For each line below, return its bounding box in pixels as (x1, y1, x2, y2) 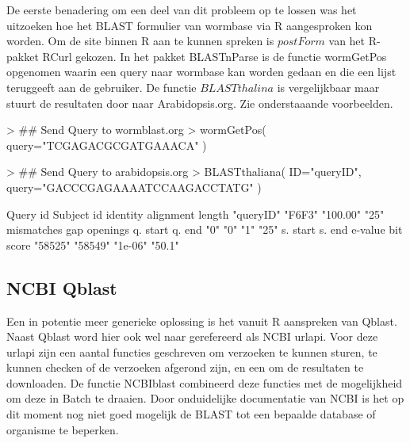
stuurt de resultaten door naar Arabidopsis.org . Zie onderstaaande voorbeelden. (6, 94, 393, 111)
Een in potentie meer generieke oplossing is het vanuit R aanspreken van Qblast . (6, 312, 397, 329)
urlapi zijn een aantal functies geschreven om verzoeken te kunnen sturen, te (6, 343, 377, 360)
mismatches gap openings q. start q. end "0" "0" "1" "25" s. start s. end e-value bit (6, 221, 403, 238)
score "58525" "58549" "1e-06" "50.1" (6, 236, 179, 253)
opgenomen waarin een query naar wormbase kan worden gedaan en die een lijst (6, 63, 397, 80)
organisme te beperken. (6, 421, 119, 437)
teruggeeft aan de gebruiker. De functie (6, 78, 197, 95)
